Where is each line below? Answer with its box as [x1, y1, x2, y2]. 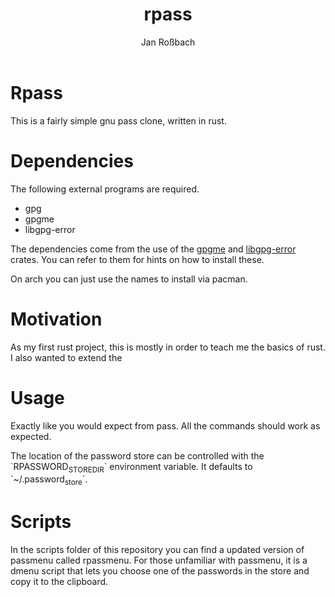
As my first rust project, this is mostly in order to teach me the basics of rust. [10, 341, 326, 353]
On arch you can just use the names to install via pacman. [10, 273, 248, 285]
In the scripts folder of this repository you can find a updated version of [10, 544, 305, 556]
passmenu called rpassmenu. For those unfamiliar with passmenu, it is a [10, 554, 308, 567]
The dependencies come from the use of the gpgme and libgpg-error [10, 243, 297, 255]
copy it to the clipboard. [10, 576, 109, 588]
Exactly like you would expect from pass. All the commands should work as [10, 419, 321, 432]
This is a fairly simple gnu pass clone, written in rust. [10, 114, 227, 127]
